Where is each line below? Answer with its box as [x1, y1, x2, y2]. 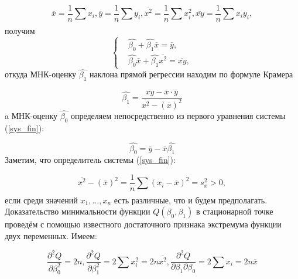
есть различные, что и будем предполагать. [114, 193, 268, 206]
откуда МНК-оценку [5, 68, 77, 80]
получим [5, 24, 35, 36]
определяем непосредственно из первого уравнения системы [70, 110, 286, 121]
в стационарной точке [196, 205, 273, 217]
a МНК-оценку [5, 110, 58, 121]
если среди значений [5, 193, 78, 206]
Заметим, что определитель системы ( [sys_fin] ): [5, 154, 176, 166]
